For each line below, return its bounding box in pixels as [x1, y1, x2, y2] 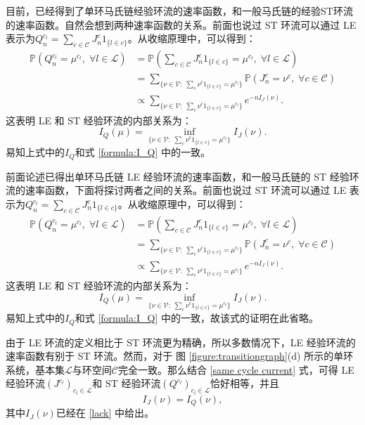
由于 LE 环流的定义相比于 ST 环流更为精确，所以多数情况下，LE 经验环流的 [6, 334, 356, 349]
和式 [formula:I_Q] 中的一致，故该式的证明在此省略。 [75, 310, 319, 325]
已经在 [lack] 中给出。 [56, 405, 155, 420]
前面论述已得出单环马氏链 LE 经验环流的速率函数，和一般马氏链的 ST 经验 [6, 169, 350, 183]
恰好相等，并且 [210, 376, 279, 391]
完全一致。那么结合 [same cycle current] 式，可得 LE [117, 362, 354, 377]
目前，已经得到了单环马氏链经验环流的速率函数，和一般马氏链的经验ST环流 [6, 4, 353, 18]
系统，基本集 [6, 362, 65, 377]
